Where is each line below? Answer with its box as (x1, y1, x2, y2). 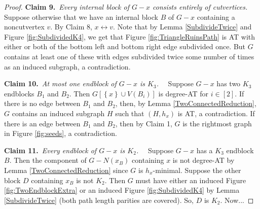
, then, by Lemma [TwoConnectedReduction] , (115, 98, 256, 109)
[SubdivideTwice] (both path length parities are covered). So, (4, 194, 194, 205)
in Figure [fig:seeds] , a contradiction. (4, 128, 117, 138)
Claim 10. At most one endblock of (4, 78, 117, 89)
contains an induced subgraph (12, 108, 105, 118)
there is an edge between (4, 118, 81, 128)
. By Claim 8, (50, 21, 92, 32)
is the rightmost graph (182, 118, 252, 128)
